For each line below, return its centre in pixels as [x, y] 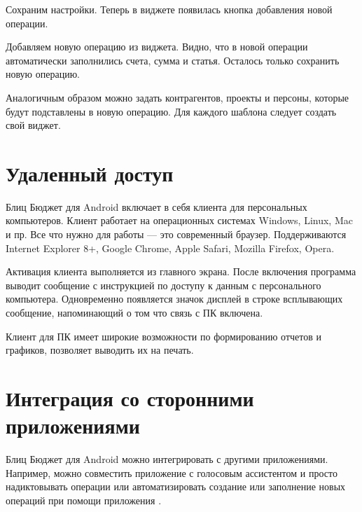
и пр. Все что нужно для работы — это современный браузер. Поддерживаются [176, 234]
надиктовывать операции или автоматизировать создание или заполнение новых [176, 486]
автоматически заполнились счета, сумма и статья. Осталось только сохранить [173, 60]
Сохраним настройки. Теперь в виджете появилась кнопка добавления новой [169, 9]
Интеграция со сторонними [130, 398]
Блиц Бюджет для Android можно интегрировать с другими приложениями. [167, 459]
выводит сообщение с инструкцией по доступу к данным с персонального [163, 285]
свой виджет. [33, 125]
